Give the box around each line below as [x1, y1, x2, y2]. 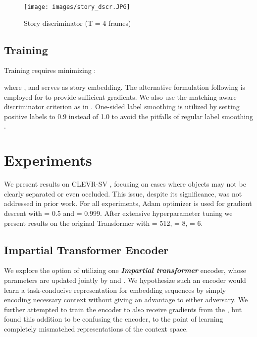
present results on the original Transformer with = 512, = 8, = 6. [4, 217, 203, 228]
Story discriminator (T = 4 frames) [24, 17, 131, 28]
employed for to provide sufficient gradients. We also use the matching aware [4, 91, 237, 102]
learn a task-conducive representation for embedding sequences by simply [4, 284, 226, 295]
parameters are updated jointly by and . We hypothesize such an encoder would [4, 274, 246, 285]
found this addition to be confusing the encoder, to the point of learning [4, 314, 223, 324]
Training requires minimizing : [4, 65, 96, 75]
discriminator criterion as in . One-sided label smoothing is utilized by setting [4, 101, 240, 112]
